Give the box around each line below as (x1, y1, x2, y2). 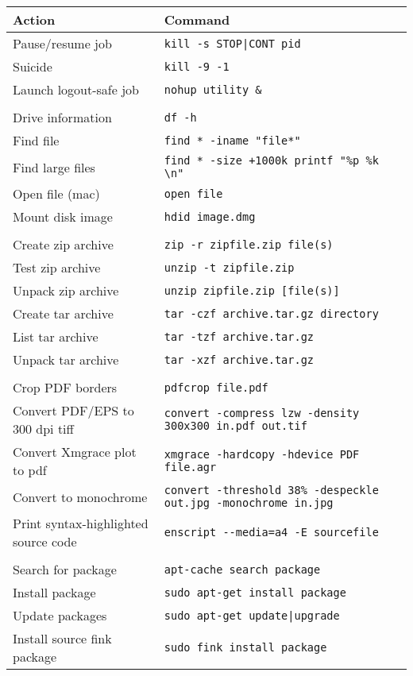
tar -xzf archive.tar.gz (164, 353, 315, 366)
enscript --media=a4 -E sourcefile (164, 526, 379, 539)
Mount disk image (13, 207, 113, 226)
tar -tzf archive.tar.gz (164, 330, 315, 343)
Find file (13, 131, 60, 149)
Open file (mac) (13, 184, 100, 203)
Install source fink (13, 629, 112, 647)
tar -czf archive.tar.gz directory (164, 307, 379, 320)
